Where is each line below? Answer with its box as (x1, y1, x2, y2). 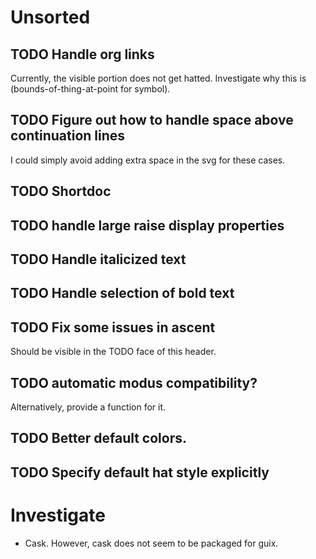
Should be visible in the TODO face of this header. (10, 346, 217, 358)
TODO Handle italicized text (10, 251, 187, 268)
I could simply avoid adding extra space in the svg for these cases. (10, 154, 286, 166)
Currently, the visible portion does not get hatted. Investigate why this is (10, 72, 307, 84)
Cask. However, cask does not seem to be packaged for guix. (24, 537, 279, 549)
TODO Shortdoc (10, 183, 112, 200)
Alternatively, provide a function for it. (10, 401, 167, 413)
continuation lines (10, 127, 126, 145)
